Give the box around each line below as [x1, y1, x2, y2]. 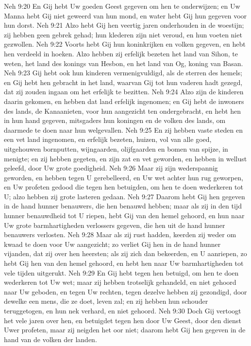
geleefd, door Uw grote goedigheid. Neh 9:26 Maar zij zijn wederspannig [4, 163, 218, 173]
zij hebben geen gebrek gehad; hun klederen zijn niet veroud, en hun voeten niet [4, 29, 242, 39]
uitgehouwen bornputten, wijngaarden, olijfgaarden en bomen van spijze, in [4, 143, 228, 154]
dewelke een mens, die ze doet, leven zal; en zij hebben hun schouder [4, 296, 208, 306]
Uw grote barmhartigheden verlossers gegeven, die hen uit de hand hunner [4, 220, 225, 230]
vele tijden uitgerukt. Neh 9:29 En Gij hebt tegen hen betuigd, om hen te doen [4, 267, 239, 277]
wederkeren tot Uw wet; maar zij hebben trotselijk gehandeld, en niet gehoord [4, 277, 236, 287]
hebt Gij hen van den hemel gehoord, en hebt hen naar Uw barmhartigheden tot [4, 258, 244, 268]
